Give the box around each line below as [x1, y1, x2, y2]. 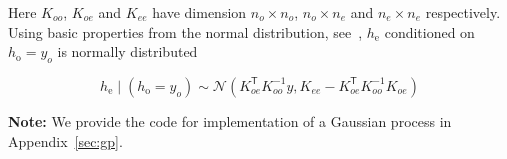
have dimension [152, 2, 247, 22]
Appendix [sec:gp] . [8, 130, 123, 151]
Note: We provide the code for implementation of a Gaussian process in [8, 110, 452, 131]
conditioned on [384, 21, 475, 42]
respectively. [425, 2, 501, 22]
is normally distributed [57, 41, 198, 62]
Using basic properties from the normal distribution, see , [8, 21, 363, 42]
